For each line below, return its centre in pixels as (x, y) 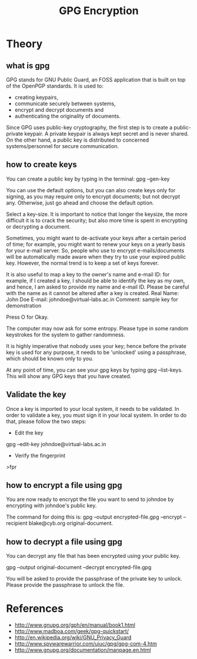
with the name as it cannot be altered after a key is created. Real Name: (93, 293)
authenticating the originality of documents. (67, 116)
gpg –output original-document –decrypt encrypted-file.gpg (79, 567)
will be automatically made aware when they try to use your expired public (96, 256)
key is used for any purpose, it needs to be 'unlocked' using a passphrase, (96, 352)
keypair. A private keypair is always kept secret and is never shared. (107, 134)
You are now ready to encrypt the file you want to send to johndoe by (90, 499)
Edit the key (29, 433)
